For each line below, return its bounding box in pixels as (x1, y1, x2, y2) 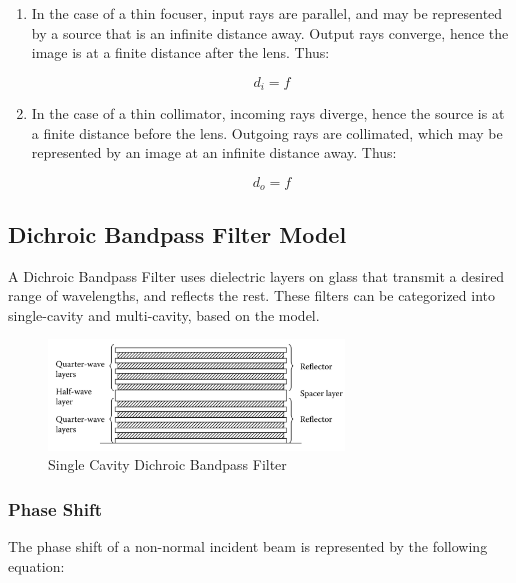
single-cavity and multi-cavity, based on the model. (8, 304, 320, 325)
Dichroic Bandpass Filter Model (8, 218, 347, 249)
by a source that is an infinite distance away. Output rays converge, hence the (31, 22, 509, 43)
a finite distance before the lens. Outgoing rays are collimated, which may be (31, 122, 503, 143)
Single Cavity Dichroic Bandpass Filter (48, 454, 287, 475)
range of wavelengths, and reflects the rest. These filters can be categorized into (8, 285, 496, 306)
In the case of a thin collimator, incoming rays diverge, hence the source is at (31, 103, 505, 124)
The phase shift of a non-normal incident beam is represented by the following (8, 536, 488, 557)
